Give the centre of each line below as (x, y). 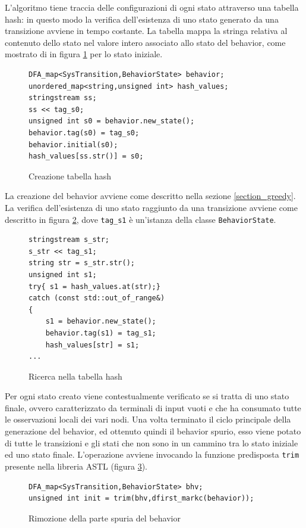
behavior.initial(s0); (73, 145)
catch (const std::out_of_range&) (97, 298)
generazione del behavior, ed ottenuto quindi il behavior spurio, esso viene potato (153, 431)
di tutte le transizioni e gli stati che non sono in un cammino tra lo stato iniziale (152, 442)
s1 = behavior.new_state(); (101, 322)
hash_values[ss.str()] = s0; (86, 156)
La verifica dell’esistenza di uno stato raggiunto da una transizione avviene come (151, 207)
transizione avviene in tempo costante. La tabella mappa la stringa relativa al (146, 31)
